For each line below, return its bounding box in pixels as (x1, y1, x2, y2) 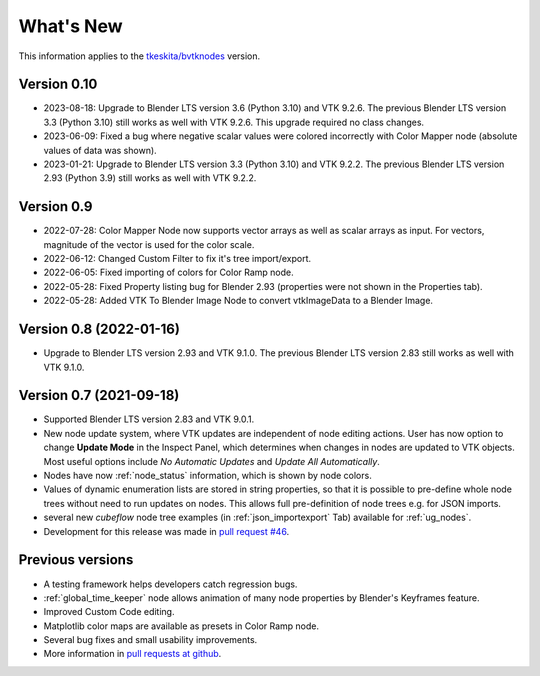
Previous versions (18, 551, 134, 569)
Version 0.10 (18, 76, 98, 93)
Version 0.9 (18, 198, 93, 215)
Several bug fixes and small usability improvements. (43, 634, 258, 646)
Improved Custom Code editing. (43, 606, 175, 618)
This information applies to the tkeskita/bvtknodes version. (18, 50, 261, 62)
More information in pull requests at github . (43, 648, 222, 660)
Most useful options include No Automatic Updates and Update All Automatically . (43, 455, 380, 467)
